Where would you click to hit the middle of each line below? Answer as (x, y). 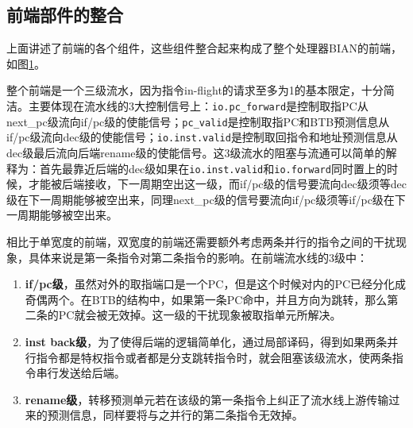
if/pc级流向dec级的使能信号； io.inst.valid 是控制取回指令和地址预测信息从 (202, 137)
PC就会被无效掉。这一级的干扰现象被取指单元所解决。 (200, 315)
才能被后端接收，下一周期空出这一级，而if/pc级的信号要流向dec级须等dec (217, 184)
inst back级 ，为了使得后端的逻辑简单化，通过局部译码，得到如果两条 (206, 341)
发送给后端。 (92, 373)
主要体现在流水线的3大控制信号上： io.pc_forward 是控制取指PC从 (198, 105)
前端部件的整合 (65, 15)
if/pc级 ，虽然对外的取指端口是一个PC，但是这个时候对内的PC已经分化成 (216, 284)
